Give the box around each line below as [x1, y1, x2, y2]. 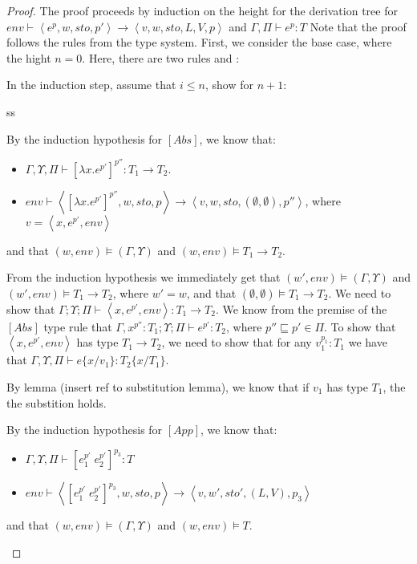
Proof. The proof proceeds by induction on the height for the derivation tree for [6, 2, 398, 18]
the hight [6, 49, 51, 66]
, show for [204, 76, 253, 93]
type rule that [43, 318, 112, 335]
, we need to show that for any [161, 334, 312, 351]
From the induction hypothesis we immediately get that [6, 269, 281, 286]
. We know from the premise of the [215, 300, 387, 317]
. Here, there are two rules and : [82, 49, 240, 66]
